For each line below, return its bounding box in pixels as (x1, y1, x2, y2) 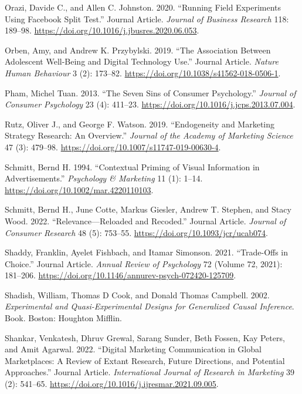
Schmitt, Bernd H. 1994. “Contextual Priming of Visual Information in (5, 160, 260, 173)
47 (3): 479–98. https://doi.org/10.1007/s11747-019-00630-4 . (5, 140, 221, 153)
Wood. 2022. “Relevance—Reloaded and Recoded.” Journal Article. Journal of (5, 214, 286, 227)
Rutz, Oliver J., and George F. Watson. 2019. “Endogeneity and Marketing (5, 117, 275, 130)
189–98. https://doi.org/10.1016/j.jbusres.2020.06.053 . (5, 24, 199, 36)
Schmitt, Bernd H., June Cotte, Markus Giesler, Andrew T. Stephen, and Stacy (5, 203, 291, 215)
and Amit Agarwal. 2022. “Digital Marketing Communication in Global (5, 343, 262, 355)
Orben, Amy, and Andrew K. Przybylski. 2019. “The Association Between (5, 43, 271, 56)
